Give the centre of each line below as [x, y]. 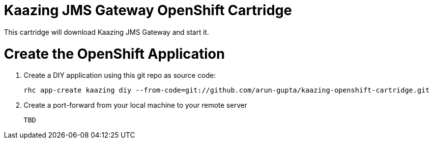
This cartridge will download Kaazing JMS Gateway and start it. [107, 32]
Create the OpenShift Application [115, 54]
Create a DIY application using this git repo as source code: [120, 75]
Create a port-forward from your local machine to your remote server [135, 105]
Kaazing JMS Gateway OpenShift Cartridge [148, 10]
